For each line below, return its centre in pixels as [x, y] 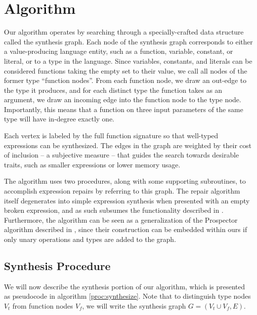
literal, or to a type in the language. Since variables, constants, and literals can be [128, 60]
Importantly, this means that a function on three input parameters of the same [124, 109]
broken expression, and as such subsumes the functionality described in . [114, 210]
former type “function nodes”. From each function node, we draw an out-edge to [125, 80]
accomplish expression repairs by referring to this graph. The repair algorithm [122, 191]
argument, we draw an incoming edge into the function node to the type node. [123, 99]
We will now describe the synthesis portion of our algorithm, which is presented [125, 286]
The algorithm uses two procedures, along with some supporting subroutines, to [125, 181]
